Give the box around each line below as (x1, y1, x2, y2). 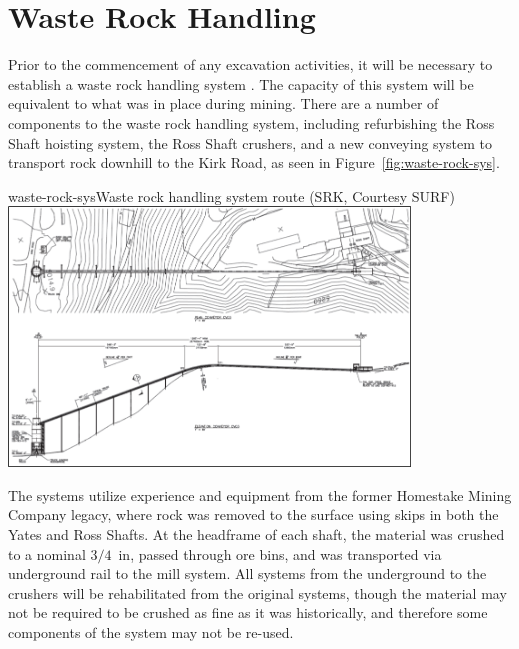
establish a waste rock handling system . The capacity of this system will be (8, 73, 474, 94)
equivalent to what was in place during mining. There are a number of (8, 93, 439, 114)
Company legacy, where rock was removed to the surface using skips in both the (8, 504, 499, 525)
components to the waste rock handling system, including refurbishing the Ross (8, 112, 495, 133)
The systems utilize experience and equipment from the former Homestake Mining (8, 484, 512, 505)
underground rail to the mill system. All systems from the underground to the (8, 563, 487, 584)
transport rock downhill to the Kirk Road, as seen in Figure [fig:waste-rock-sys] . (8, 152, 500, 173)
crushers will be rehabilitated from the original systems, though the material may (8, 582, 507, 603)
